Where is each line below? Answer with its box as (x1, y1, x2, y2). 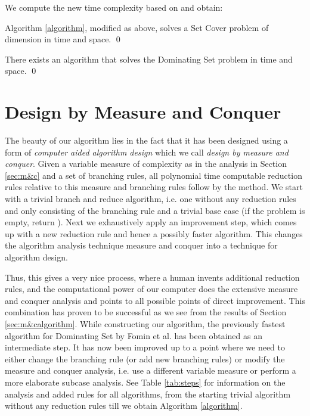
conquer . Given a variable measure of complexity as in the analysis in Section (5, 157, 287, 170)
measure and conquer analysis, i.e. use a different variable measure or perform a (5, 364, 296, 377)
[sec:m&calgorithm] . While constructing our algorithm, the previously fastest (5, 318, 286, 330)
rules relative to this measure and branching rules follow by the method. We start (5, 181, 303, 193)
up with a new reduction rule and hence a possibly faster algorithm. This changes (5, 227, 303, 240)
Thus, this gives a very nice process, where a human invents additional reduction (5, 271, 300, 283)
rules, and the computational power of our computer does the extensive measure (5, 282, 298, 295)
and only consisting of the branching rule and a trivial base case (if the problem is (5, 204, 305, 216)
